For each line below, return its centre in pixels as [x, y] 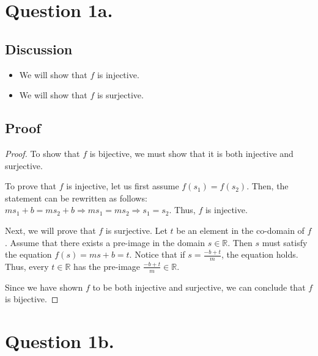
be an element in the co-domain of [240, 230]
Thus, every [27, 266]
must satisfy [285, 242]
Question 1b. [60, 341]
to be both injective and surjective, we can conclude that [199, 287]
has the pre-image [107, 266]
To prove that [31, 186]
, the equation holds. [260, 254]
